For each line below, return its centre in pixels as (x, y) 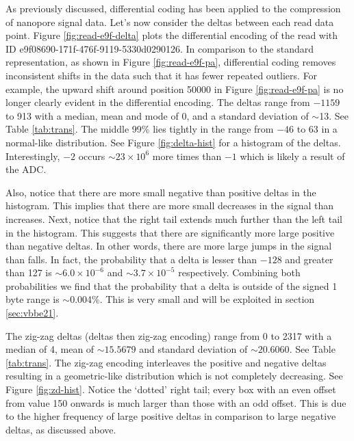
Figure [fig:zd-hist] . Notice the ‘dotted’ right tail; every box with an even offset (171, 389)
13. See (334, 115)
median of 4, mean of (50, 349)
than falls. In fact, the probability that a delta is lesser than (131, 259)
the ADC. (26, 169)
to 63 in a (317, 129)
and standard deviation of (193, 349)
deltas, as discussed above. (61, 429)
